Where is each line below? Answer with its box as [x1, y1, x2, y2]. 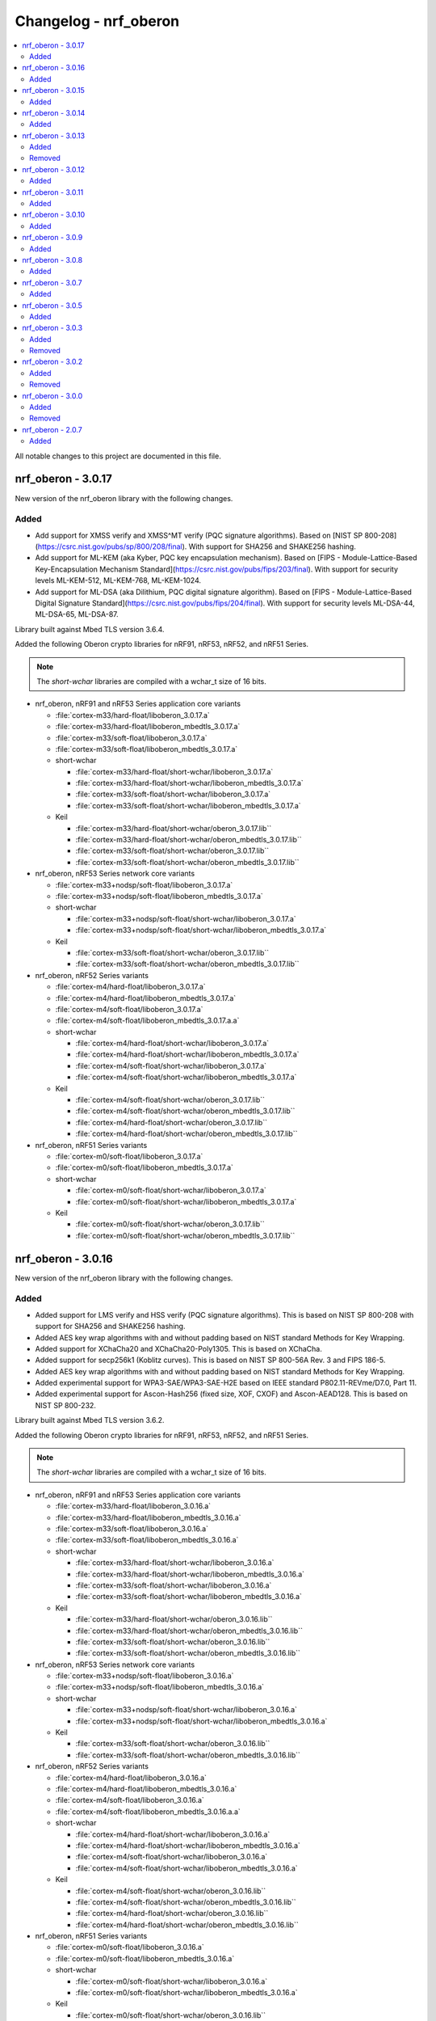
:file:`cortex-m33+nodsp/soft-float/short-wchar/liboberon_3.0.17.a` [75, 913, 296, 923]
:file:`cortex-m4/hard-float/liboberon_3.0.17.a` [55, 982, 206, 992]
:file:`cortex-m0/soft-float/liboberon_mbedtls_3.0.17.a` [55, 1162, 234, 1172]
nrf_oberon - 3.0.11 [22, 187, 84, 197]
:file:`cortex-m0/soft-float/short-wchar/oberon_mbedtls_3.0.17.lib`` [75, 1230, 296, 1240]
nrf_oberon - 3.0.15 [22, 86, 85, 95]
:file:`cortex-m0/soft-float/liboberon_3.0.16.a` [55, 1943, 205, 1952]
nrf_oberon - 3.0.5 [22, 300, 82, 310]
